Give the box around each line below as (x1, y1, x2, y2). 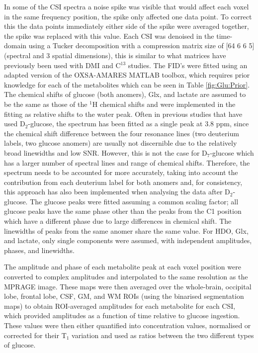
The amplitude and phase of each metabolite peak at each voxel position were (4, 262, 241, 272)
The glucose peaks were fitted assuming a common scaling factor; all (30, 196, 239, 206)
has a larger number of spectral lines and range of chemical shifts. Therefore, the (4, 157, 250, 168)
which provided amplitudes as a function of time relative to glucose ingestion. (4, 310, 240, 321)
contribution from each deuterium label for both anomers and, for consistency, (4, 176, 243, 187)
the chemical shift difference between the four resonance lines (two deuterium (4, 128, 239, 138)
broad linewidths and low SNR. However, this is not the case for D (4, 147, 207, 158)
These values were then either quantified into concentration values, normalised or (4, 320, 251, 330)
